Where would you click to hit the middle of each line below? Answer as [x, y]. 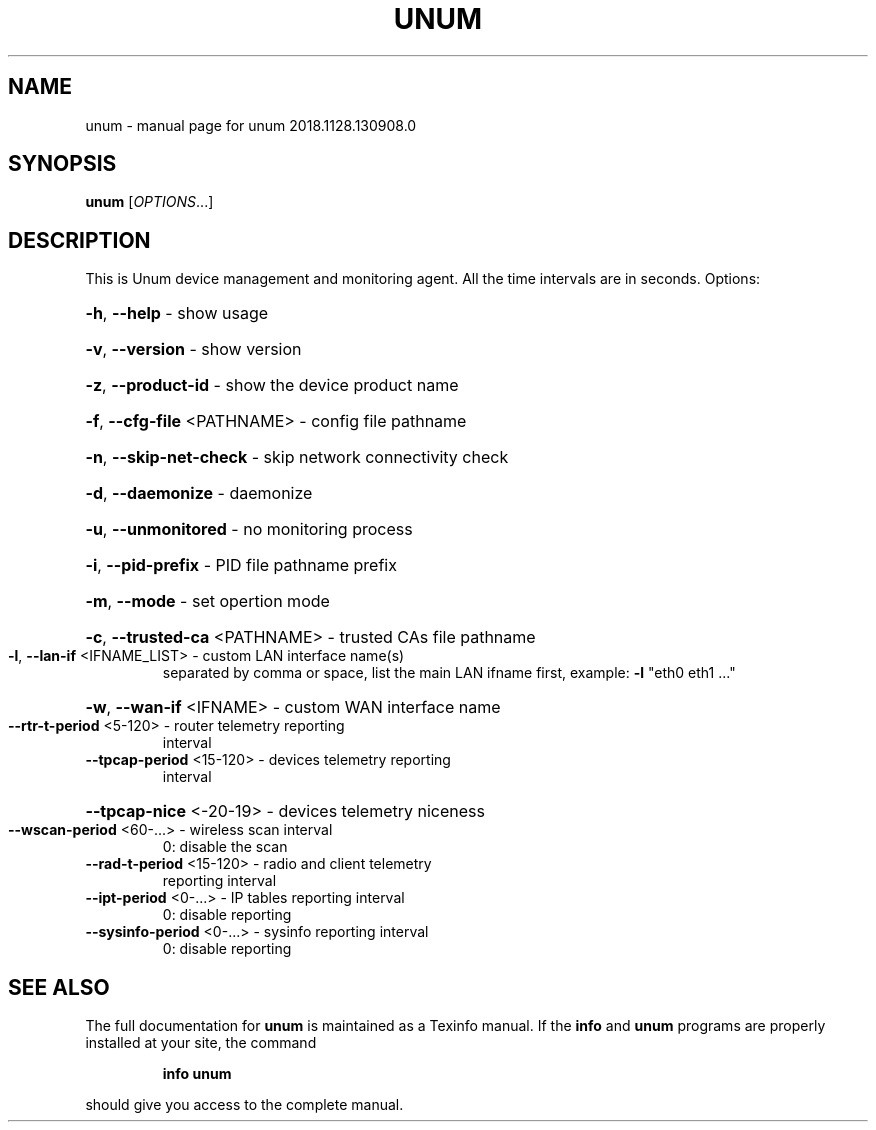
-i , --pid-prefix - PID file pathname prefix [241, 565]
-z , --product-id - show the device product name [272, 385]
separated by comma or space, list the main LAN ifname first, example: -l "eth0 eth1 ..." [449, 673]
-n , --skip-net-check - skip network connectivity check [297, 457]
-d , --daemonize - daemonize [199, 493]
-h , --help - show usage [177, 313]
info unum [197, 1074]
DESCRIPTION [79, 240]
